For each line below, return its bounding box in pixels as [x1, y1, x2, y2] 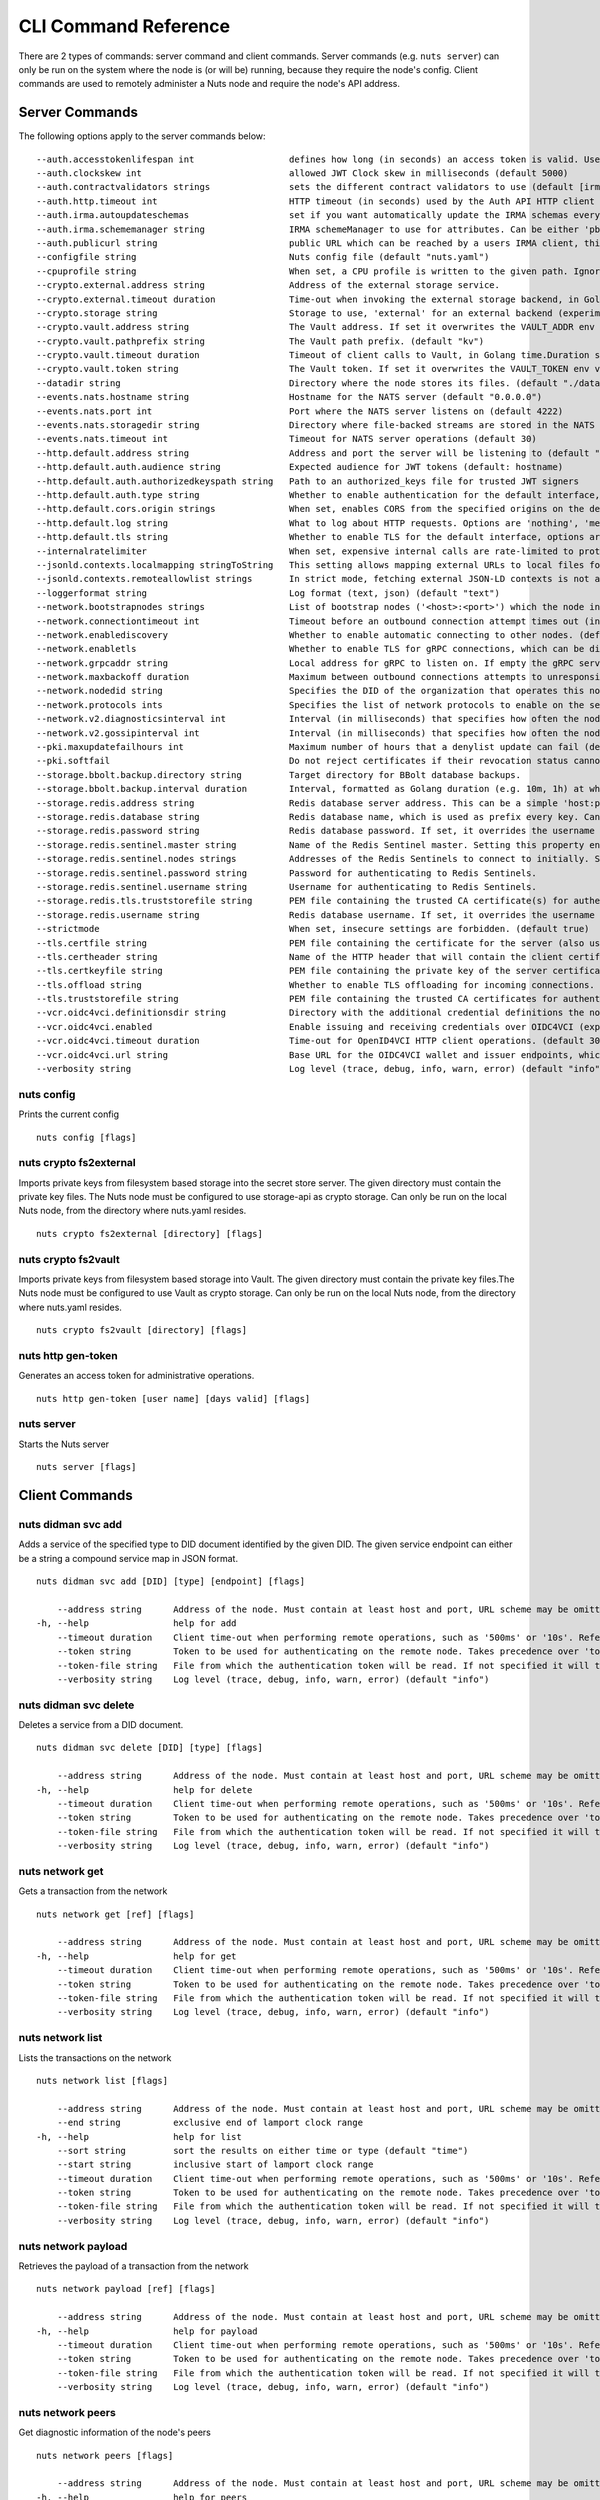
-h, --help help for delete [36, 1784, 253, 1795]
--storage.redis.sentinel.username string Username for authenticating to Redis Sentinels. [36, 881, 537, 892]
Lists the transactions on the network [18, 2051, 172, 2064]
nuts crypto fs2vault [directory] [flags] [36, 1325, 248, 1336]
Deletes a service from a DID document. [18, 1719, 184, 1731]
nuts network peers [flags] [36, 2450, 174, 2461]
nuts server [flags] [36, 1461, 137, 1473]
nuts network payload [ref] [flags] [36, 2283, 216, 2295]
